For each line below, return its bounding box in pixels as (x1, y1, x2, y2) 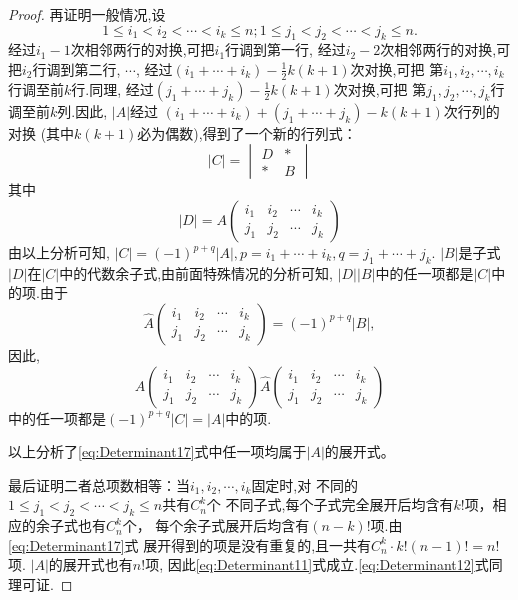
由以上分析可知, (8, 242, 110, 262)
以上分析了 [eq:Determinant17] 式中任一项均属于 (8, 441, 307, 462)
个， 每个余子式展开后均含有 (122, 515, 310, 536)
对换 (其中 (8, 122, 75, 143)
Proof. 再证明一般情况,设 (8, 4, 166, 24)
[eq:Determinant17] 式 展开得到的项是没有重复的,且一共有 (8, 534, 372, 555)
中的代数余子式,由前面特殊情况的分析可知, (59, 262, 333, 283)
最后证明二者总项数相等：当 (8, 474, 190, 495)
